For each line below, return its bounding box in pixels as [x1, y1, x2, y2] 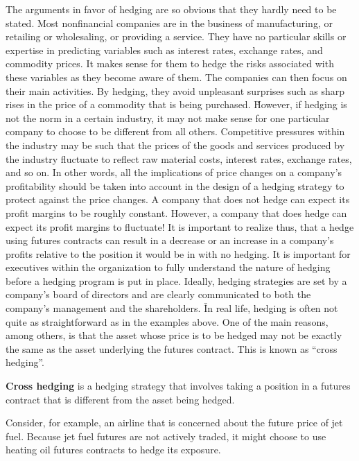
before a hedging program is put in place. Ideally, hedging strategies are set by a [6, 273, 347, 288]
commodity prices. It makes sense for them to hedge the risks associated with [6, 56, 334, 71]
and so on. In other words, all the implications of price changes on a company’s [6, 165, 342, 180]
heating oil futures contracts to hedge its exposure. [6, 442, 221, 457]
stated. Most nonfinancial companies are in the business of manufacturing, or [6, 15, 333, 30]
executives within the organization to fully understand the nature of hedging [6, 260, 331, 275]
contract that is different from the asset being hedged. [6, 392, 235, 406]
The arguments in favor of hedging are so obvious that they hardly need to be [6, 2, 337, 16]
